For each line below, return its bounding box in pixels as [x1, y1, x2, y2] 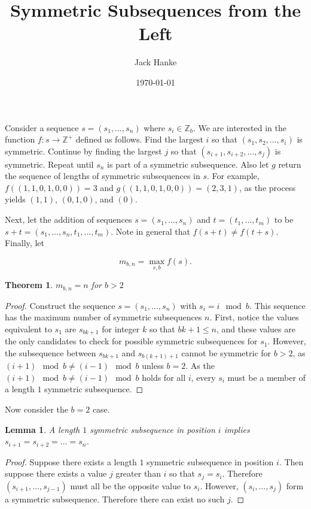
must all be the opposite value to [70, 479, 191, 492]
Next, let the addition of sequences [5, 213, 132, 226]
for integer [102, 322, 140, 335]
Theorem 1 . [5, 278, 53, 291]
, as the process [239, 181, 295, 193]
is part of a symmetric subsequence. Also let [107, 157, 269, 170]
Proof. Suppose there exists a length [5, 455, 137, 468]
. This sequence [249, 299, 306, 311]
